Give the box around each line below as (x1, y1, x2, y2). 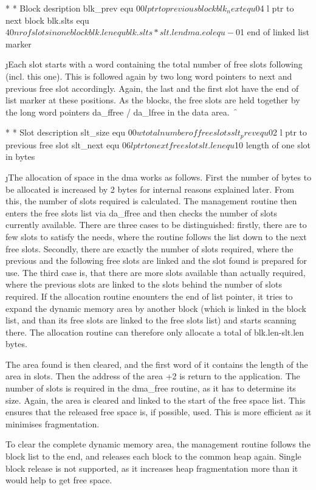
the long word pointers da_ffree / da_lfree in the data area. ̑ (5, 105, 238, 118)
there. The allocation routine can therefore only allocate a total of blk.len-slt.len (5, 325, 304, 338)
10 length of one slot (235, 138, 311, 151)
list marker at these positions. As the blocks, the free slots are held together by (5, 94, 300, 106)
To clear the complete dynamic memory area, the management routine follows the (5, 438, 311, 450)
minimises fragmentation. (5, 417, 100, 430)
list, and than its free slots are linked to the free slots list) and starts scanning (5, 314, 297, 326)
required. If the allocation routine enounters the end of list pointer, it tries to (5, 289, 293, 302)
